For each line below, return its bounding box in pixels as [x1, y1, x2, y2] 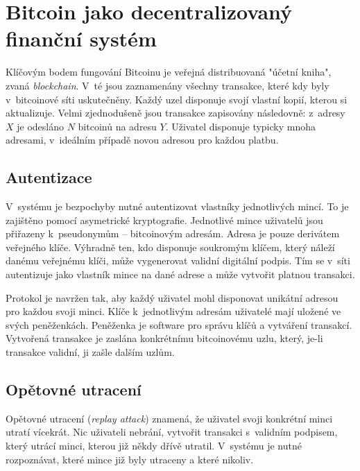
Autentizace [6, 166, 92, 188]
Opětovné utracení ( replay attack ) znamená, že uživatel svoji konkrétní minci [6, 411, 333, 425]
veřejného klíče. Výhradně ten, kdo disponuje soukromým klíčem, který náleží [6, 239, 335, 254]
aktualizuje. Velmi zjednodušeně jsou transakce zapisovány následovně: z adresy [6, 105, 345, 120]
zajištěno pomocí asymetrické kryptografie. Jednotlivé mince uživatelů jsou [6, 212, 323, 227]
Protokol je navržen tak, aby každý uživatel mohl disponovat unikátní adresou [6, 290, 338, 305]
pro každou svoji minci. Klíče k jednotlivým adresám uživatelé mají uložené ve [6, 304, 341, 318]
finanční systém [6, 24, 157, 53]
